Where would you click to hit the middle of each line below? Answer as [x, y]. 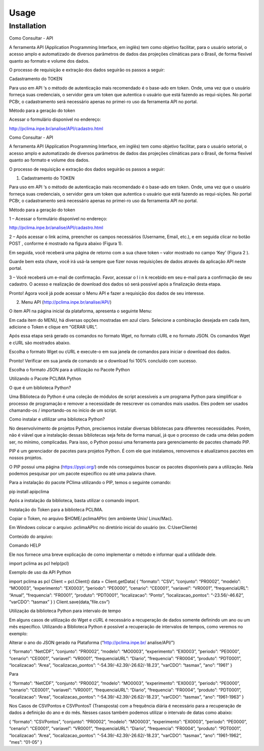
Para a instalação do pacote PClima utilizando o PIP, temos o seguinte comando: [90, 483]
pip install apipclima [29, 491]
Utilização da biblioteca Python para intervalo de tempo [65, 611]
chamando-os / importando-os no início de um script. [63, 410]
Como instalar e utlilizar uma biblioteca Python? [57, 419]
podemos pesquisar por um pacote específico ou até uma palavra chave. [83, 474]
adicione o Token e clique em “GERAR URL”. [53, 327]
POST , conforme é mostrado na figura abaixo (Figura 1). [66, 243]
